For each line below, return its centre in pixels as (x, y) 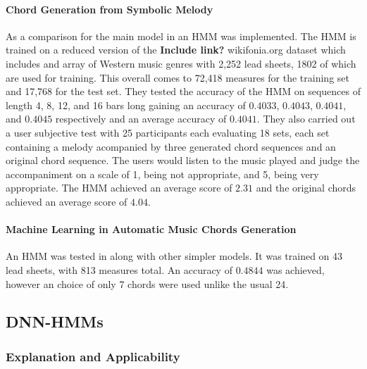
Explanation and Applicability (93, 356)
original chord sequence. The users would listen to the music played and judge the (183, 160)
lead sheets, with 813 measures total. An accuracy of (119, 269)
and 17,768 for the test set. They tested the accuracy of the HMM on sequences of (183, 91)
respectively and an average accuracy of (141, 119)
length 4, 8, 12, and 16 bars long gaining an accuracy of (126, 105)
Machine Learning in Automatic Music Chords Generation (151, 229)
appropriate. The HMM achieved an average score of (119, 188)
